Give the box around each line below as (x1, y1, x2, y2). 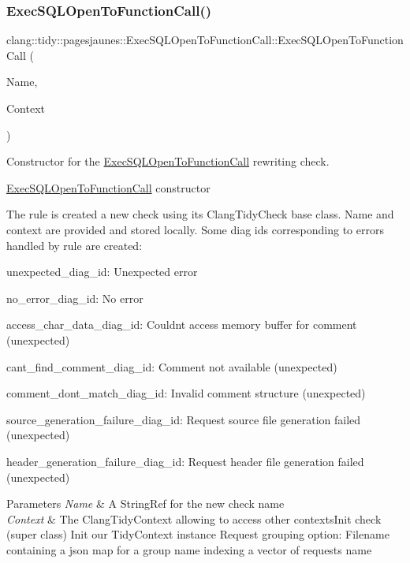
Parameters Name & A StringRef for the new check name (6, 495, 285, 512)
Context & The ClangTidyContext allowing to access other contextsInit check (6, 510, 382, 527)
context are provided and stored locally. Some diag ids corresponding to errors (6, 221, 384, 237)
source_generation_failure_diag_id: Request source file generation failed (6, 411, 361, 427)
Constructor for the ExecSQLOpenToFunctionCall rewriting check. (6, 153, 330, 170)
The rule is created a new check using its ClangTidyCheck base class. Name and (6, 206, 394, 222)
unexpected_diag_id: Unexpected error (6, 263, 198, 280)
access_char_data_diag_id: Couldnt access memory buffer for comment (6, 316, 357, 333)
